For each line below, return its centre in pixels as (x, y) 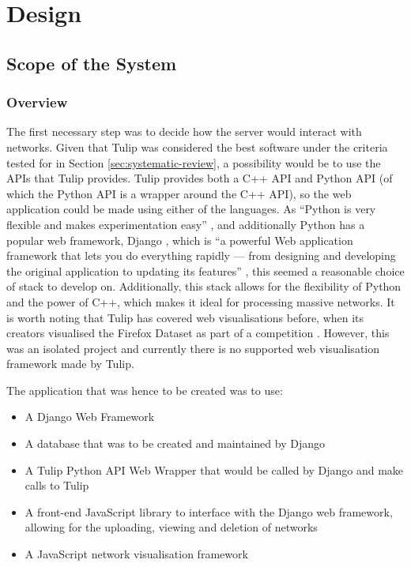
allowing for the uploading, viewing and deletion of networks (171, 527)
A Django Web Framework (90, 417)
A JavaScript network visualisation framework (136, 554)
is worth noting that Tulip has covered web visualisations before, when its (185, 317)
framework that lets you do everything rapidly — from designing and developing (201, 255)
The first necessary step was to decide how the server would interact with (184, 131)
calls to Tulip (57, 485)
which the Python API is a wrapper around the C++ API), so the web (179, 193)
